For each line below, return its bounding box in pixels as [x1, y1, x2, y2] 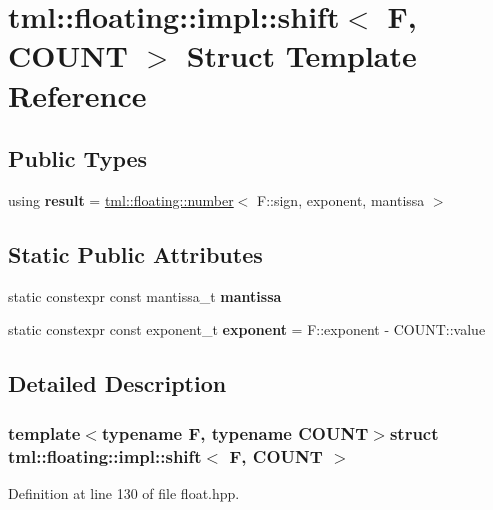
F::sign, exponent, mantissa [257, 189, 425, 210]
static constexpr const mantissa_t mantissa [8, 285, 282, 306]
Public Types [8, 143, 148, 174]
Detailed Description [8, 368, 227, 399]
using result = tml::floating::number [8, 189, 234, 210]
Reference [8, 74, 147, 115]
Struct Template [186, 35, 417, 76]
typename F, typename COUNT [101, 420, 369, 445]
